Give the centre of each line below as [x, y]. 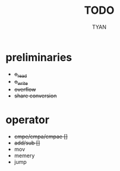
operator [28, 120]
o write [21, 83]
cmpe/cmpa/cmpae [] [41, 137]
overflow [25, 90]
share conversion [35, 96]
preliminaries [39, 57]
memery [24, 155]
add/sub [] [27, 143]
